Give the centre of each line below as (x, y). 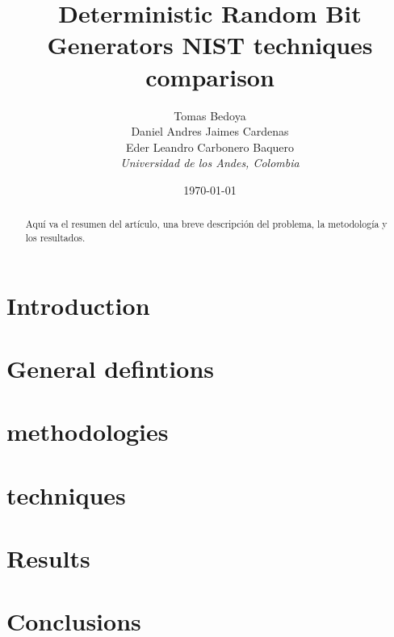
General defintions (110, 368)
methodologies (88, 432)
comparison (210, 76)
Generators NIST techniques (210, 45)
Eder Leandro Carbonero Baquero (210, 147)
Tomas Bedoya (210, 115)
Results (48, 558)
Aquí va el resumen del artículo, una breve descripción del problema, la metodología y (206, 224)
